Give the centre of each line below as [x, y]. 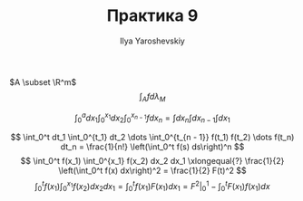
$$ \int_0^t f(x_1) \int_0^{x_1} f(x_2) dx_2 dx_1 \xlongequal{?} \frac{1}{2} [152, 161]
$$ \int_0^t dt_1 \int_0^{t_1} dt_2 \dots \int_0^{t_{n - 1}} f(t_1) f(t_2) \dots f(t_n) [152, 138]
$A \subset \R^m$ [43, 81]
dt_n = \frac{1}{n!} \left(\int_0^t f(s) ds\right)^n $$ [152, 147]
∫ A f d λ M [152, 97]
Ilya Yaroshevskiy [152, 41]
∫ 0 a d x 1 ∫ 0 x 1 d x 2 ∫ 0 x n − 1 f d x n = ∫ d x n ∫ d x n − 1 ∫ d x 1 [152, 118]
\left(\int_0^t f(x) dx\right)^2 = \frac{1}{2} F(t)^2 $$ [152, 171]
